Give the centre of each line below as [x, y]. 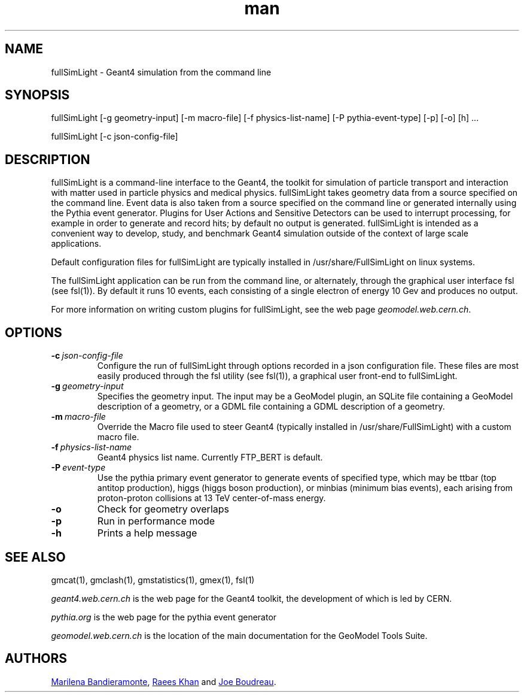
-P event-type [78, 468]
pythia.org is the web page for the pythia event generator [164, 617]
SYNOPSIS [37, 95]
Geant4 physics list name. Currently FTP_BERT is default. [210, 457]
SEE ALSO [35, 557]
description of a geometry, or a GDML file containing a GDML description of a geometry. [271, 407]
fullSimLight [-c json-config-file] [115, 137]
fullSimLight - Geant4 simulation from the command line [161, 72]
